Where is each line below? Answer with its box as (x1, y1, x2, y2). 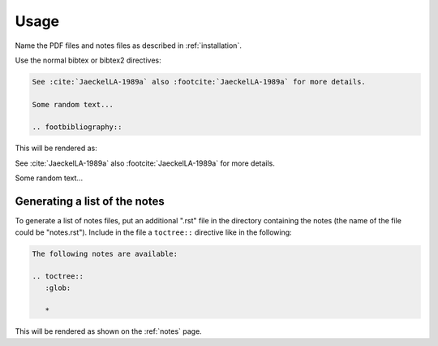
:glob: (45, 283, 71, 292)
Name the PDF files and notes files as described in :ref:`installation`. (15, 41, 243, 50)
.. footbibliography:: (32, 123, 122, 132)
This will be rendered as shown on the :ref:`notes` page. (15, 327, 202, 336)
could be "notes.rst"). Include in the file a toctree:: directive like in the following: (15, 227, 292, 237)
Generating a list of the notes (15, 195, 165, 209)
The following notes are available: (32, 249, 178, 258)
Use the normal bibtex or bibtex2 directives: (15, 55, 161, 65)
